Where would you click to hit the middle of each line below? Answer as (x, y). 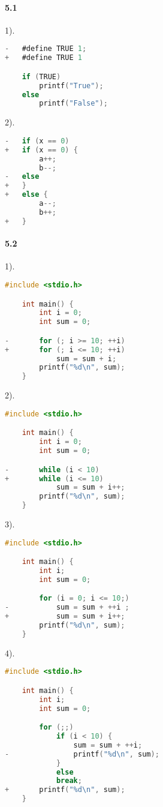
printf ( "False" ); (73, 103)
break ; (69, 781)
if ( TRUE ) (41, 76)
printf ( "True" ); (71, 85)
